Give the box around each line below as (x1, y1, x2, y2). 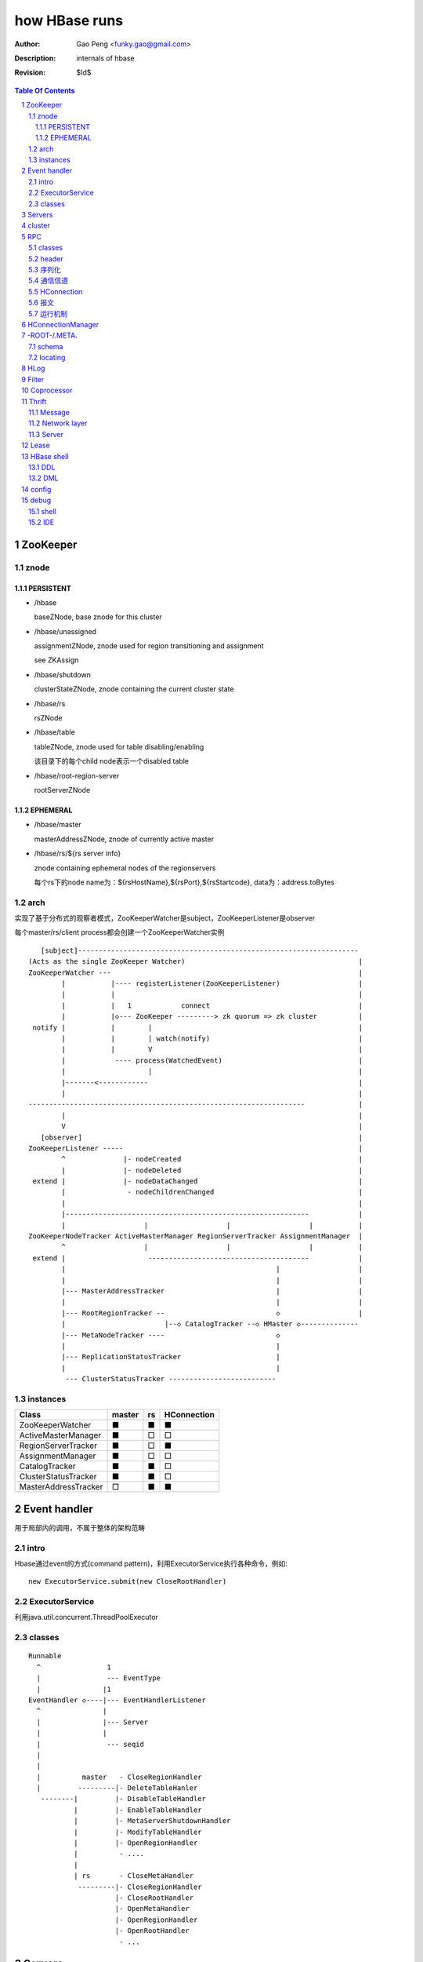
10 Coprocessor (21, 385, 73, 396)
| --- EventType (36, 1674, 161, 1683)
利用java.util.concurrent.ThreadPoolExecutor (14, 1613, 158, 1622)
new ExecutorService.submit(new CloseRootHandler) (28, 1577, 227, 1586)
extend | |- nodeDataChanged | (32, 1177, 363, 1186)
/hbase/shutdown (34, 669, 92, 679)
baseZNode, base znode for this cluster (34, 612, 162, 622)
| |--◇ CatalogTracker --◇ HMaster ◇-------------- (61, 1319, 360, 1329)
